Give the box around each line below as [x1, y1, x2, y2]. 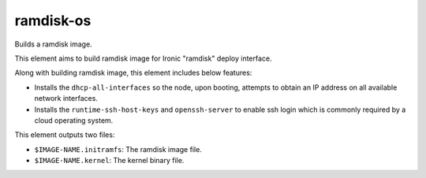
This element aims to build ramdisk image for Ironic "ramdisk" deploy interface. [14, 54, 272, 63]
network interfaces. [34, 94, 99, 103]
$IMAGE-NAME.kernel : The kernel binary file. [34, 156, 185, 165]
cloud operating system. [34, 115, 114, 125]
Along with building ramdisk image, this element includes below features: [14, 68, 252, 78]
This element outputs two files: [14, 130, 115, 139]
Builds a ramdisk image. [14, 39, 92, 49]
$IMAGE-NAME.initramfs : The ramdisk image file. [34, 144, 203, 154]
